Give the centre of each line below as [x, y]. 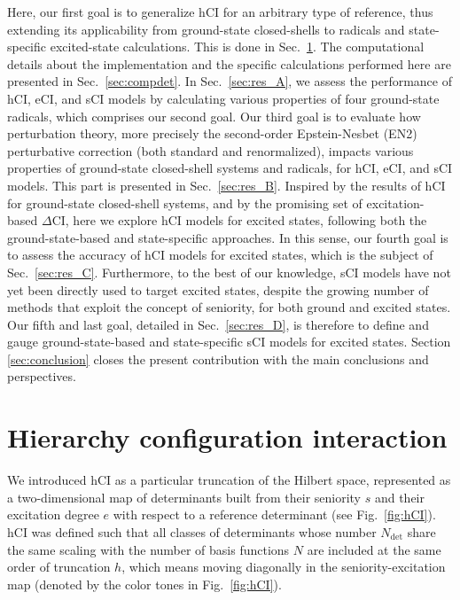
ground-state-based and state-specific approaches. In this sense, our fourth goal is [228, 237]
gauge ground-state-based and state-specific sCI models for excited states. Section [229, 342]
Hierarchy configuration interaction [227, 437]
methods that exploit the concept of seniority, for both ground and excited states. [229, 307]
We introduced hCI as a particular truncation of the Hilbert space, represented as [229, 480]
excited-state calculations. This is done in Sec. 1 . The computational [237, 47]
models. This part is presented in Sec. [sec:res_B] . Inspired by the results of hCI [226, 185]
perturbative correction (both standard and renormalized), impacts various [211, 150]
